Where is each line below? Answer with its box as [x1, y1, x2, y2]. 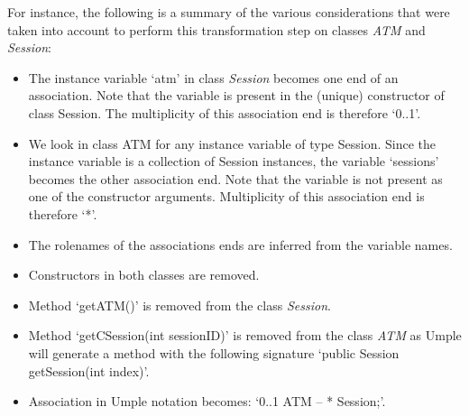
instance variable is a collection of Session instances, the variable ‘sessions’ [28, 152, 439, 171]
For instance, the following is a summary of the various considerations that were [7, 3, 450, 21]
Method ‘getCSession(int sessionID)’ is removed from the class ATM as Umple [28, 326, 462, 345]
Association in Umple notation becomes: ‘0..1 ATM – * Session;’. [28, 392, 386, 411]
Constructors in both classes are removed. [28, 265, 260, 284]
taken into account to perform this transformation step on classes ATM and [7, 20, 426, 39]
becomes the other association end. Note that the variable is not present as [28, 169, 443, 188]
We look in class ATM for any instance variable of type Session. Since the [28, 134, 436, 153]
